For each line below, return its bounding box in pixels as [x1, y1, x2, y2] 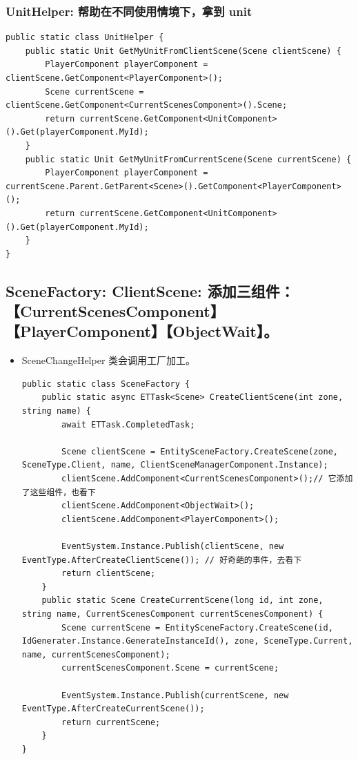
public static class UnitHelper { [6, 32, 164, 43]
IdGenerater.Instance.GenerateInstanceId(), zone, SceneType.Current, [21, 636, 353, 646]
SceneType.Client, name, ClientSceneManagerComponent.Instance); [21, 460, 328, 470]
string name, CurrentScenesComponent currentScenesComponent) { [21, 608, 324, 619]
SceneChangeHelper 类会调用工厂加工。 [21, 353, 196, 367]
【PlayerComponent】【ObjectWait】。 [6, 320, 279, 342]
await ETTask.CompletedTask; [61, 419, 195, 430]
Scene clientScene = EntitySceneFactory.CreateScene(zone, [61, 446, 338, 457]
